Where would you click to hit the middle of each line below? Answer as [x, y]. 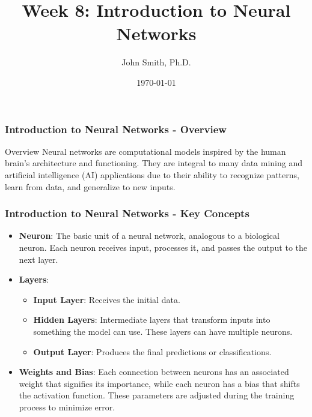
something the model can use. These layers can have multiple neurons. [163, 331]
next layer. [38, 259]
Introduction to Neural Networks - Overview [116, 129]
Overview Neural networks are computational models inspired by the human [145, 151]
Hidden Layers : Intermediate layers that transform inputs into [152, 319]
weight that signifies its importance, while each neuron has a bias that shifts [159, 383]
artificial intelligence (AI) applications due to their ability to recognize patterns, [152, 174]
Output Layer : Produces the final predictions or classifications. [152, 351]
